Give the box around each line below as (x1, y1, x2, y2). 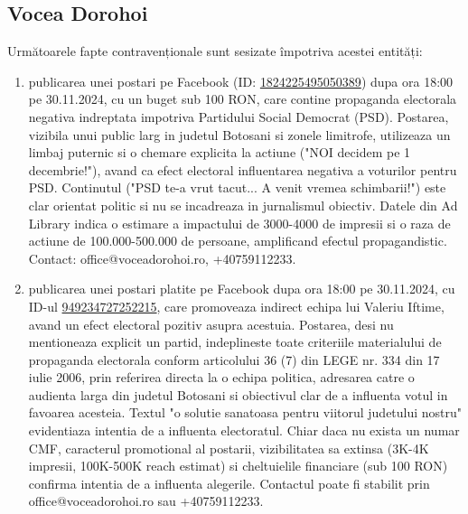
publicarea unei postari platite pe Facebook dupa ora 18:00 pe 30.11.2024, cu (28, 279, 455, 298)
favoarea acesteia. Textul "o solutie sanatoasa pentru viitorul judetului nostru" (28, 403, 463, 422)
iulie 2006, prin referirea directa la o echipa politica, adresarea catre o (28, 368, 415, 387)
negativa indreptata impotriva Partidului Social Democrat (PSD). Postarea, (28, 107, 449, 126)
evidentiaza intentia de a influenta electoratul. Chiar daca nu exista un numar (28, 421, 460, 440)
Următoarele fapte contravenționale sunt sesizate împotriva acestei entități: (7, 42, 423, 61)
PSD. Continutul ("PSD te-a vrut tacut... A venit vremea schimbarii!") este (28, 178, 446, 197)
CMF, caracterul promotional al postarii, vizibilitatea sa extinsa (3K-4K (28, 438, 429, 457)
